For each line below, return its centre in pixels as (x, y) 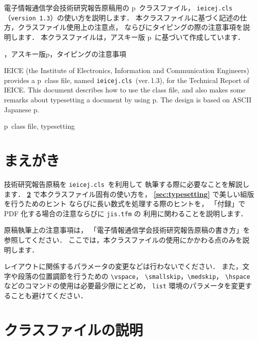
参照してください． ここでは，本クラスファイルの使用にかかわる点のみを (123, 239)
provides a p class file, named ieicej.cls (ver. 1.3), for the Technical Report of (127, 80)
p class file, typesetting (40, 126)
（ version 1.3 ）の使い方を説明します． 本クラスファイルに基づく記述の (122, 17)
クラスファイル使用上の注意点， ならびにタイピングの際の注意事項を (130, 27)
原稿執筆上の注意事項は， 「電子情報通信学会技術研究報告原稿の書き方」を (127, 230)
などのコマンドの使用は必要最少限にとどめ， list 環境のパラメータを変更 (125, 286)
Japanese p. (22, 109)
